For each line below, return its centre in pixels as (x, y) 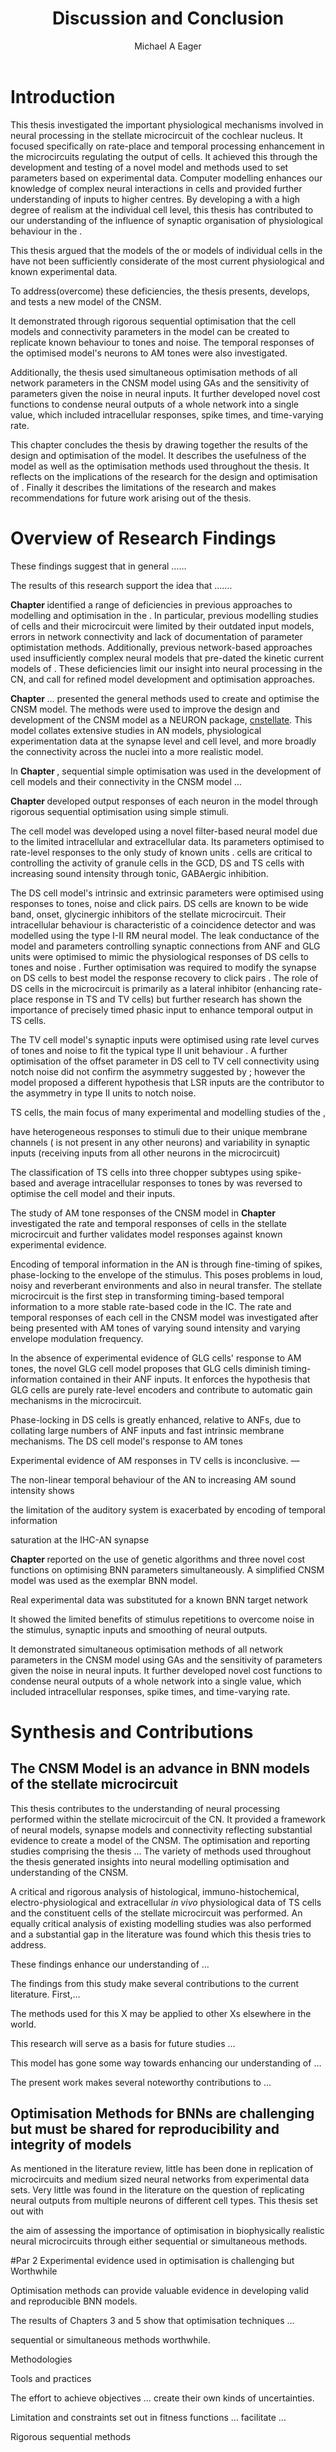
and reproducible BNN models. (74, 2301)
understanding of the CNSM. (69, 1872)
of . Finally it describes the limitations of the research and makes (143, 487)
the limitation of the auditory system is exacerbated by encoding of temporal (168, 1509)
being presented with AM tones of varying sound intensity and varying (155, 1328)
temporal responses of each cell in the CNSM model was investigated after (164, 1317)
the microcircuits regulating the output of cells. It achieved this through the (164, 156)
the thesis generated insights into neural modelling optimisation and (150, 1861)
